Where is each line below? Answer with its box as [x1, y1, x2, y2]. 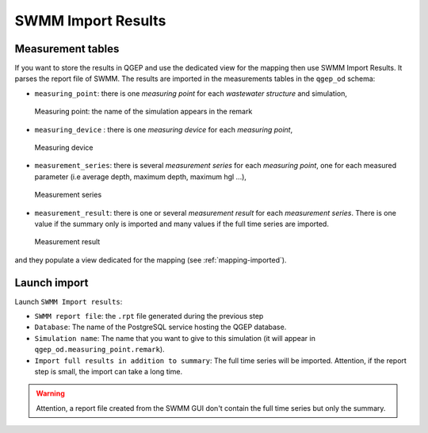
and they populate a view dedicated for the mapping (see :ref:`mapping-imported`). [14, 255, 287, 265]
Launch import [14, 276, 89, 289]
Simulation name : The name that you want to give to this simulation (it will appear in [34, 333, 316, 343]
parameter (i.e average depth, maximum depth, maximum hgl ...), [34, 171, 247, 182]
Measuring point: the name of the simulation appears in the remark [34, 107, 253, 117]
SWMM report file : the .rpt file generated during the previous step [34, 312, 264, 321]
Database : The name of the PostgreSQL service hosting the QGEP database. [34, 322, 287, 332]
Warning [36, 389, 65, 398]
